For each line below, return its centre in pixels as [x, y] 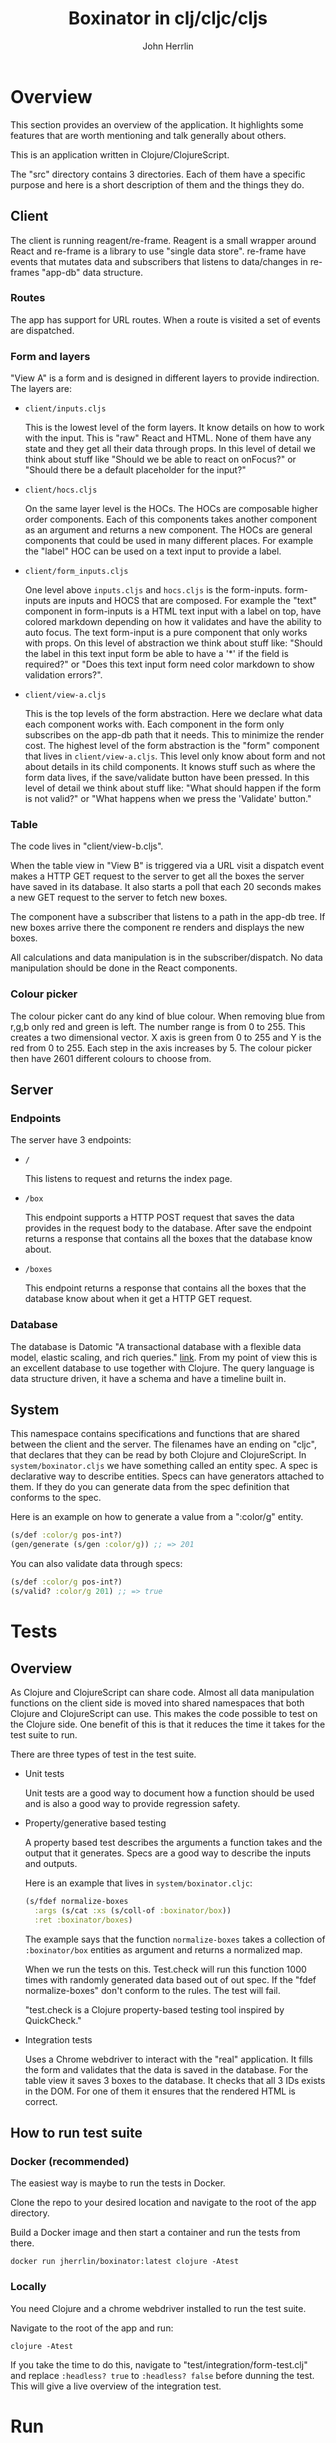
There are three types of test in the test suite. [103, 1754]
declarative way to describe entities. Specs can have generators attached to [167, 1476]
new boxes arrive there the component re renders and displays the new [157, 928]
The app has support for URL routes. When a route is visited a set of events [165, 319]
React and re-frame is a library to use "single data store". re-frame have [158, 251]
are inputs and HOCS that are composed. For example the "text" [185, 601]
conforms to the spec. [56, 1498]
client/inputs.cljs [65, 409]
